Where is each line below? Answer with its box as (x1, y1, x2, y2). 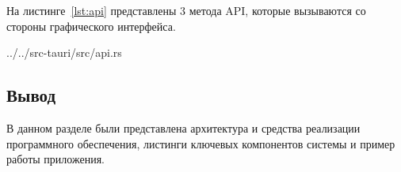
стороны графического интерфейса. (6, 17, 176, 34)
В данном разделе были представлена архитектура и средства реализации (6, 119, 361, 136)
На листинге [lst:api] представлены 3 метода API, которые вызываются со (6, 2, 366, 18)
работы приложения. (6, 151, 105, 167)
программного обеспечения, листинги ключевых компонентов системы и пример (6, 135, 395, 151)
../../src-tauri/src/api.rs (6, 44, 122, 61)
